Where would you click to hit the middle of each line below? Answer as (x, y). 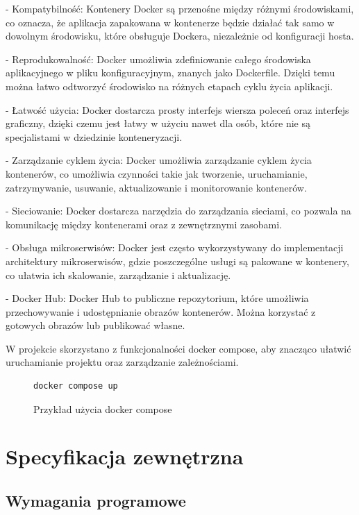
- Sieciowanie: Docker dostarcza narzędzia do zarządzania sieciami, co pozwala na (178, 211)
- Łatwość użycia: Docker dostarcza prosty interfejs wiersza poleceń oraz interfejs (177, 109)
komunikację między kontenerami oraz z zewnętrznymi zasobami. (144, 224)
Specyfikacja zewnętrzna (125, 456)
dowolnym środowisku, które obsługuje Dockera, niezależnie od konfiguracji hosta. (180, 36)
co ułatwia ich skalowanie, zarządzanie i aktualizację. (118, 275)
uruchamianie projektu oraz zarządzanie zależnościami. (122, 362)
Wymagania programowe (96, 501)
